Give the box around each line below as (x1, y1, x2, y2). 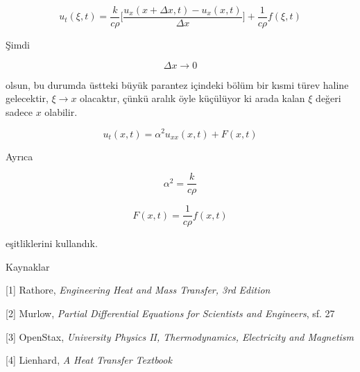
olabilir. (44, 104, 78, 119)
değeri (316, 91, 341, 105)
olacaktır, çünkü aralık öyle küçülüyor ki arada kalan (80, 91, 305, 105)
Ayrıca (6, 149, 33, 163)
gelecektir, (6, 91, 49, 105)
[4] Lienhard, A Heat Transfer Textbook (6, 353, 172, 367)
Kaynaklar (6, 259, 50, 273)
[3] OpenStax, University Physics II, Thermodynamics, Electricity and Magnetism (6, 329, 354, 344)
